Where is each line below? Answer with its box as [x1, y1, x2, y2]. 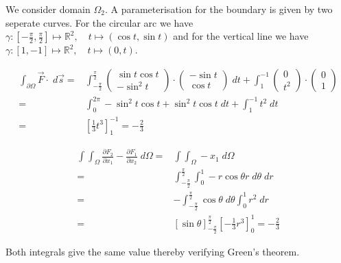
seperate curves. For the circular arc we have [5, 15, 193, 29]
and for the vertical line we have [173, 29, 309, 43]
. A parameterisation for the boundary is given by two [104, 2, 333, 16]
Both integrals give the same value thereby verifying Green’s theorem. [5, 244, 300, 258]
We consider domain [5, 2, 91, 16]
